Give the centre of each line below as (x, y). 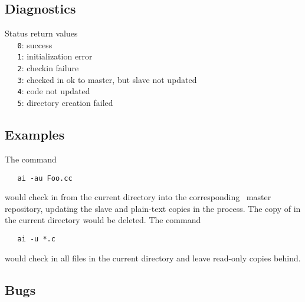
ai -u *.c (36, 239)
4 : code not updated (54, 91)
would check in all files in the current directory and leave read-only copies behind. (153, 258)
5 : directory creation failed (65, 103)
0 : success (35, 44)
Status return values (41, 33)
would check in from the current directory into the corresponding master (138, 197)
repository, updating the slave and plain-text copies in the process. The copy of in (153, 208)
